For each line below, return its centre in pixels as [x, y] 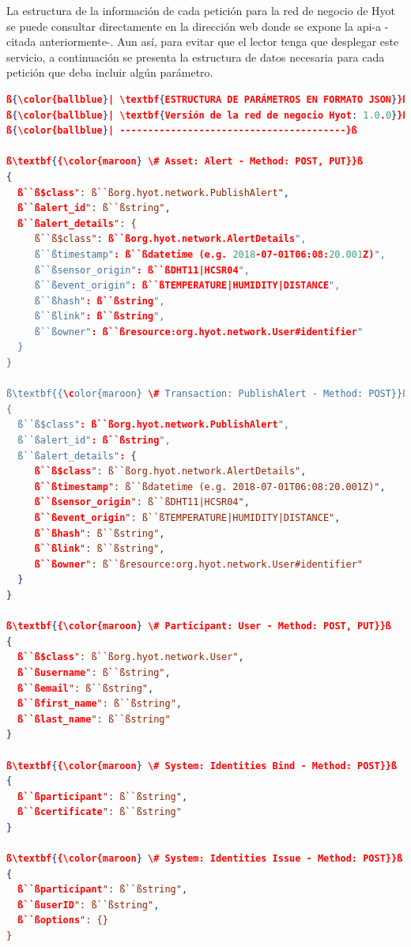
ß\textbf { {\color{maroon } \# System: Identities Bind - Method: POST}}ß [202, 766]
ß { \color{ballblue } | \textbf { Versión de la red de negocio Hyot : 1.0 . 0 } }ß [207, 115]
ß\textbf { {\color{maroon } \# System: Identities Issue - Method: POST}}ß [205, 859]
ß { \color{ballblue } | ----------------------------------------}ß [182, 131]
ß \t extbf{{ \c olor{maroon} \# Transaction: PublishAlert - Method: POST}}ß [207, 394]
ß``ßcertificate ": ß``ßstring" [100, 812]
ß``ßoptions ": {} [63, 921]
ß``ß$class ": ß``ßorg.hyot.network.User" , [131, 657]
